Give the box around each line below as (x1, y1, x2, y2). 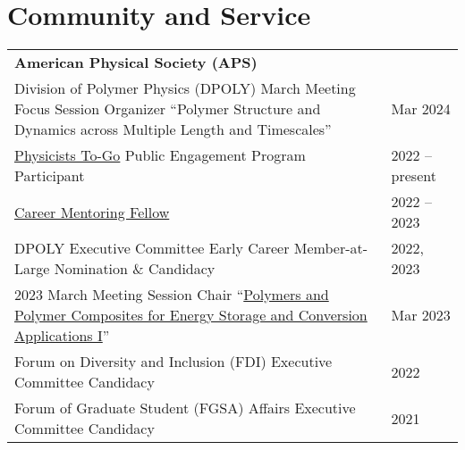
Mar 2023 (391, 304, 451, 326)
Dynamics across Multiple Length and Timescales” (14, 119, 332, 140)
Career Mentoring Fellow (14, 201, 170, 222)
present (391, 165, 436, 187)
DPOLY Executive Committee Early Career (14, 237, 290, 259)
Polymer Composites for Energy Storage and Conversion (14, 304, 368, 326)
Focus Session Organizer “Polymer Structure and (14, 98, 321, 120)
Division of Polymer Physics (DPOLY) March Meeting (14, 78, 356, 99)
